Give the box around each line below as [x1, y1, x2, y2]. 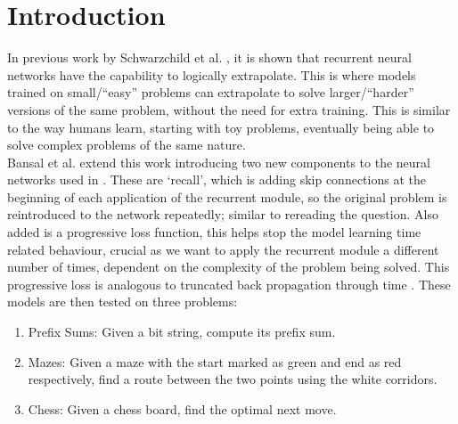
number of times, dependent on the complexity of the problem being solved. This [7, 257, 450, 276]
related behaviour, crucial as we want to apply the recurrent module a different [7, 240, 439, 258]
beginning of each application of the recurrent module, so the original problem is [7, 187, 447, 206]
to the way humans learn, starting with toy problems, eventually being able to [7, 118, 435, 136]
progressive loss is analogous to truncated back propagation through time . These [7, 274, 451, 293]
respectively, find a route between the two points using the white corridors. [28, 370, 438, 388]
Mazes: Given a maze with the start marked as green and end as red [28, 352, 402, 371]
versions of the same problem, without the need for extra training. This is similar [7, 100, 451, 118]
